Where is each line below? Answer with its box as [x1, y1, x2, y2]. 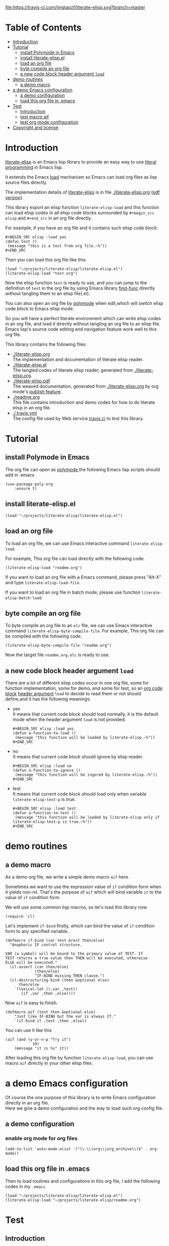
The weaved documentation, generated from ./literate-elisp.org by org [12, 383, 159, 389]
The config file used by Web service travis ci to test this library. [12, 415, 144, 421]
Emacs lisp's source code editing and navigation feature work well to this [5, 326, 157, 332]
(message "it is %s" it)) [14, 1046, 69, 1051]
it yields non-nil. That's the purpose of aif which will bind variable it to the [5, 889, 162, 895]
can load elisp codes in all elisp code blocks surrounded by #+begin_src [5, 210, 155, 216]
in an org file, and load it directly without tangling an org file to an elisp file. [5, 321, 160, 327]
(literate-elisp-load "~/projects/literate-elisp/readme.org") [5, 1198, 141, 1203]
